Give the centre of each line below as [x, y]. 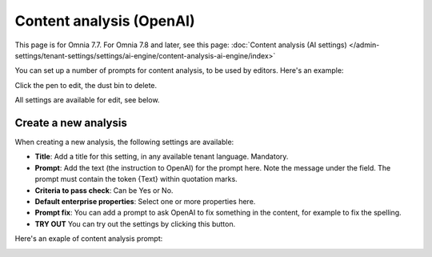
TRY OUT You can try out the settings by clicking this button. [135, 223]
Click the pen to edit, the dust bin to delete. [86, 85]
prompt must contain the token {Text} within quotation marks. [136, 179]
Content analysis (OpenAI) [105, 21]
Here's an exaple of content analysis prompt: [89, 239]
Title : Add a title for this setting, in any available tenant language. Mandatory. [162, 157]
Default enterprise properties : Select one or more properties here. [145, 201]
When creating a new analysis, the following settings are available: [124, 142]
